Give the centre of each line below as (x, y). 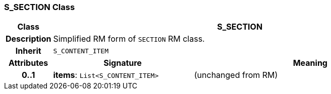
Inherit (28, 51)
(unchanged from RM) (236, 75)
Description (29, 39)
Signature (123, 63)
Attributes (29, 63)
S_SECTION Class (40, 7)
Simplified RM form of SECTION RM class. (129, 39)
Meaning (310, 63)
